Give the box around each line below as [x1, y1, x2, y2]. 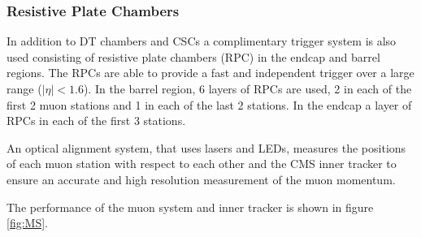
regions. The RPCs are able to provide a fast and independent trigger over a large [7, 64, 414, 81]
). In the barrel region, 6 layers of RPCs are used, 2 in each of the [83, 80, 412, 97]
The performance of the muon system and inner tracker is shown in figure [7, 198, 374, 215]
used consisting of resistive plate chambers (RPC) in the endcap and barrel [7, 48, 380, 65]
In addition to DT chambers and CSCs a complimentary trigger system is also [7, 32, 397, 50]
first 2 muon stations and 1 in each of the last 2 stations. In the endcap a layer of [7, 96, 412, 113]
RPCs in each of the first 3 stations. [7, 112, 186, 129]
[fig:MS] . [7, 214, 48, 231]
